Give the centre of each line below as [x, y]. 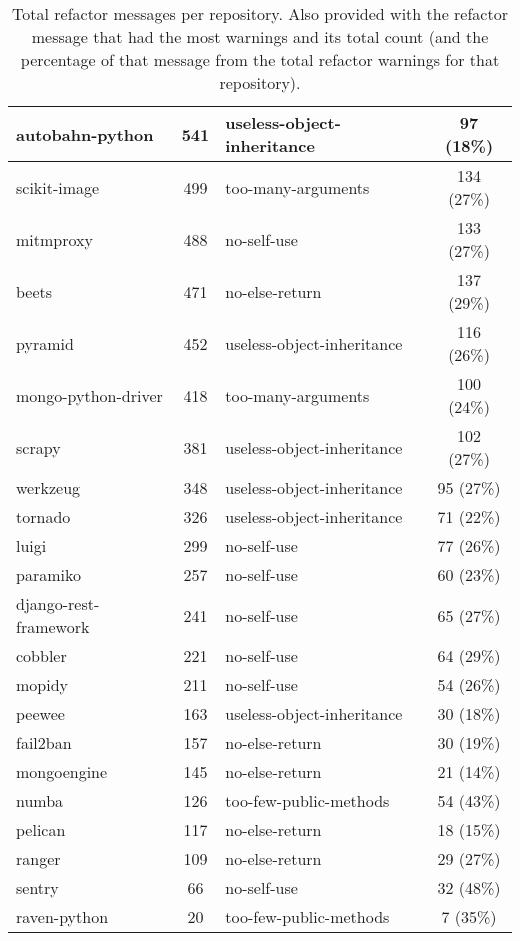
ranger [38, 858]
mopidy [42, 684]
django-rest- [58, 603]
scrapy [38, 447]
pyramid [45, 343]
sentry [37, 887]
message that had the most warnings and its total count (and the [260, 36]
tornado [43, 516]
